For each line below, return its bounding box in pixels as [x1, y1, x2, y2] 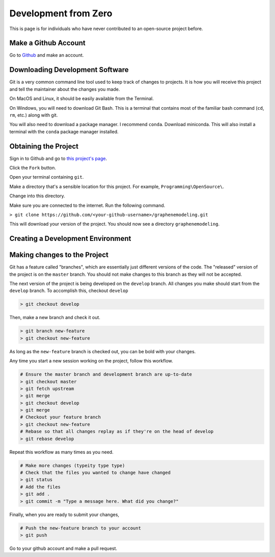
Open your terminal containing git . [9, 174, 84, 180]
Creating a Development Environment [9, 234, 131, 243]
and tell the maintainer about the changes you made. [9, 86, 120, 92]
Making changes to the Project [9, 251, 109, 259]
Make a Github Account [9, 39, 86, 47]
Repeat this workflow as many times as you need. [9, 449, 114, 455]
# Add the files [20, 484, 61, 490]
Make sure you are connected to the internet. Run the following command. [9, 202, 166, 208]
